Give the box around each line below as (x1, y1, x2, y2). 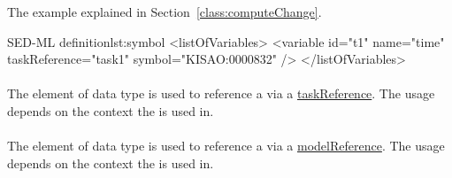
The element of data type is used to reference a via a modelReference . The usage (7, 136, 445, 155)
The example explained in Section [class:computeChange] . (7, 3, 322, 20)
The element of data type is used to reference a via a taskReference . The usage (7, 84, 435, 103)
